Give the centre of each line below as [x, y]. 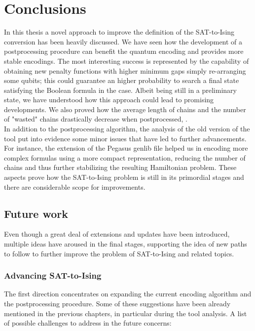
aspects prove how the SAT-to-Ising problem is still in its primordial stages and [124, 177]
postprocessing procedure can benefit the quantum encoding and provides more [124, 51]
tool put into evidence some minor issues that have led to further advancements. [125, 138]
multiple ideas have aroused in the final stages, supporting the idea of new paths [126, 244]
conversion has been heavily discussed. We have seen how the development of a [123, 41]
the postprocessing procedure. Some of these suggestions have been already [117, 304]
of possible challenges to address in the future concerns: [88, 323]
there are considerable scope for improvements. [75, 186]
